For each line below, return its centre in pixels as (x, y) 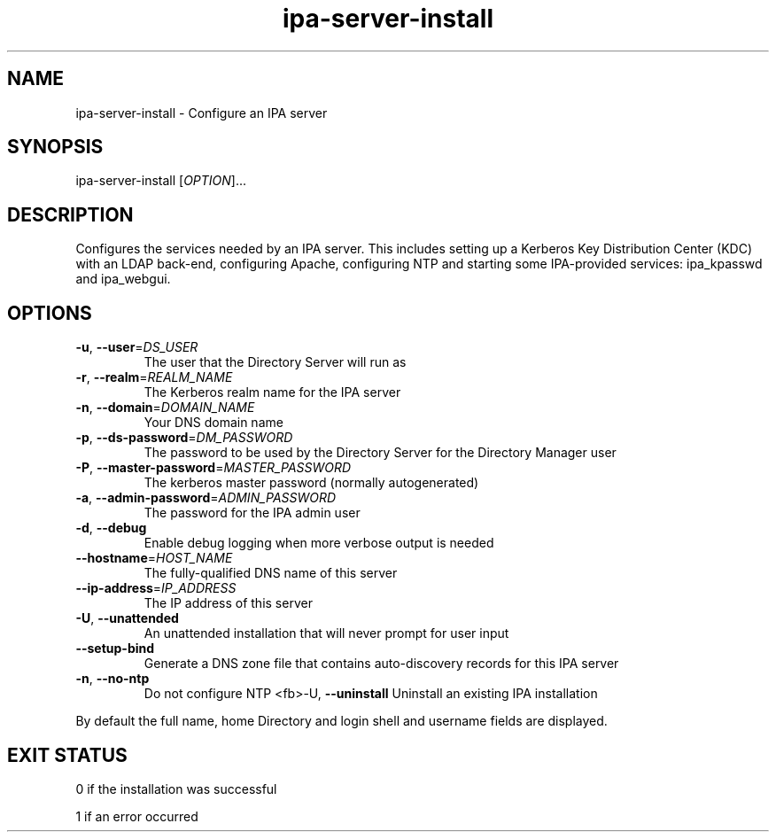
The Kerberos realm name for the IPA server (272, 392)
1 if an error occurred (137, 816)
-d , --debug (111, 528)
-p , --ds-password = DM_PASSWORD (184, 438)
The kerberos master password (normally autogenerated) (311, 483)
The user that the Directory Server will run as (275, 362)
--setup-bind (115, 649)
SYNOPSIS (55, 147)
